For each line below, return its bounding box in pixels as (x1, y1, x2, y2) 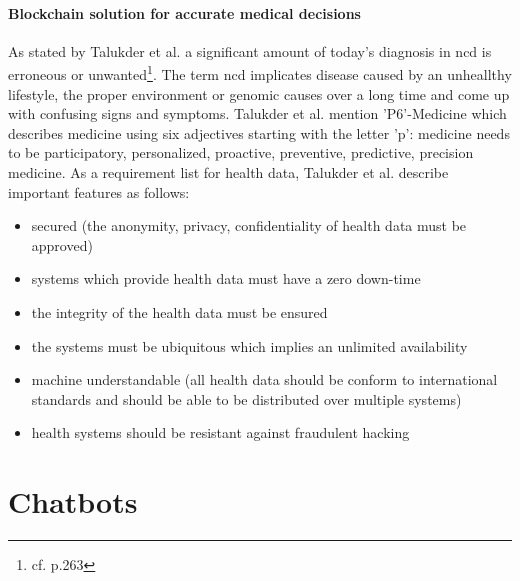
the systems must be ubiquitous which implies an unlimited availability (31, 335, 468, 356)
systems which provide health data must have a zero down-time (31, 268, 421, 289)
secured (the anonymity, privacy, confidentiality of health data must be (31, 215, 467, 236)
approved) (31, 234, 93, 255)
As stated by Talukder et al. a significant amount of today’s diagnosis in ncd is (8, 40, 492, 61)
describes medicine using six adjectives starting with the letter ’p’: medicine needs (8, 122, 510, 143)
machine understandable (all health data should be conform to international (31, 369, 498, 390)
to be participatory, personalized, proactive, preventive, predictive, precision (8, 142, 474, 163)
